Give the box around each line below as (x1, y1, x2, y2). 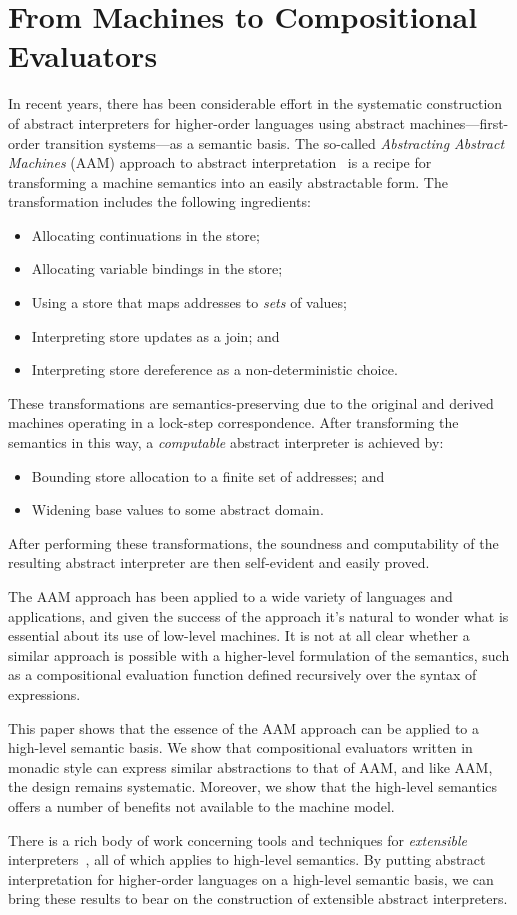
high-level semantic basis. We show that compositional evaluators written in (8, 737, 473, 758)
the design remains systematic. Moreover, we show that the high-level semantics (8, 776, 498, 797)
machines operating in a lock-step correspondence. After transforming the (8, 412, 459, 433)
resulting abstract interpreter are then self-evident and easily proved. (8, 552, 430, 573)
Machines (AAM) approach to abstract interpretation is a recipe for (8, 152, 432, 173)
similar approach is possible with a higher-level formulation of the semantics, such (8, 644, 510, 665)
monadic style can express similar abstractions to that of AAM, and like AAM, (8, 756, 493, 777)
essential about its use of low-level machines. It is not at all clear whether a (8, 625, 470, 646)
